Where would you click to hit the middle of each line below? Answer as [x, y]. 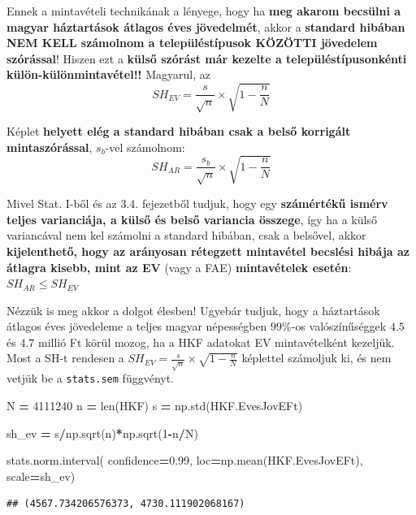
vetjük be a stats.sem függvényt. [91, 378]
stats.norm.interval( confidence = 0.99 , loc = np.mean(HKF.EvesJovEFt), [185, 460]
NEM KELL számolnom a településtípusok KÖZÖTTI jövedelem [192, 43]
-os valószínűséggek [339, 326]
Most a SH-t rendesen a [65, 358]
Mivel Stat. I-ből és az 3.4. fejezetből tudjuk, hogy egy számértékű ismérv [197, 203]
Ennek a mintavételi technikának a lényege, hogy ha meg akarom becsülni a [204, 11]
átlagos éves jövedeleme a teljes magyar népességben [137, 326]
